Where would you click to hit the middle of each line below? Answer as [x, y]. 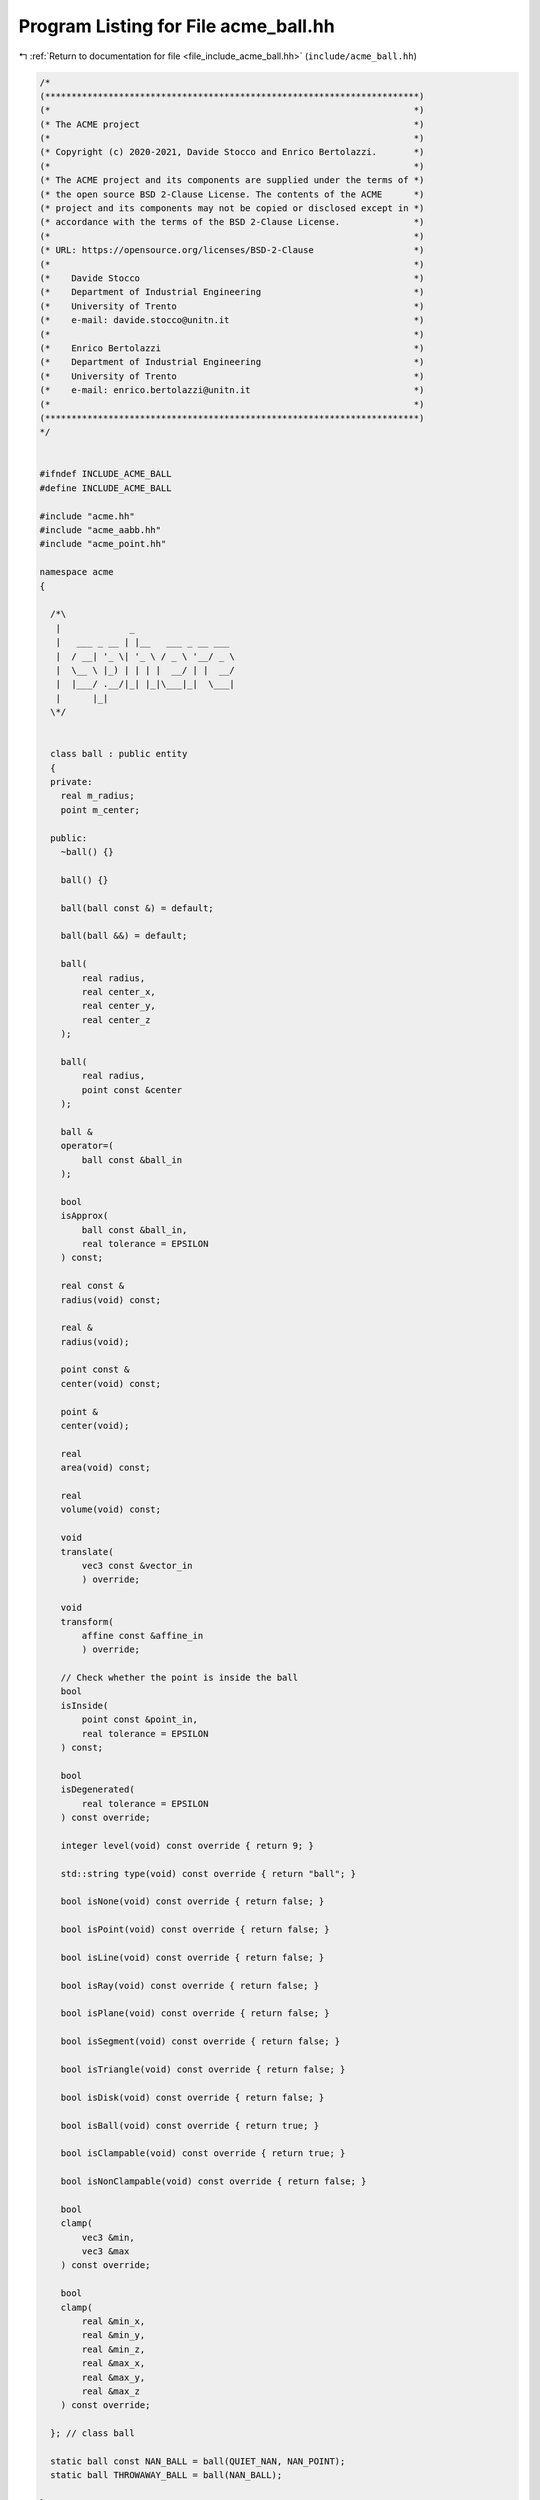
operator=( [87, 1146]
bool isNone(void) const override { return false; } [192, 1901]
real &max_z [110, 2391]
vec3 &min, [108, 2237]
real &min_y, [113, 2335]
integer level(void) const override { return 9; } [187, 1845]
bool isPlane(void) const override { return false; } [195, 2013]
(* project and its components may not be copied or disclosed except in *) [232, 208]
